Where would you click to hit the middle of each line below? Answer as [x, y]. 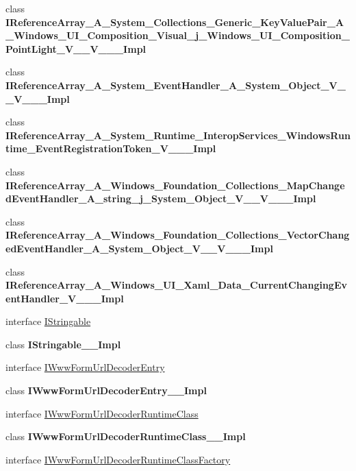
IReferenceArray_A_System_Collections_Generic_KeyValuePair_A [175, 22]
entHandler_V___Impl [65, 298]
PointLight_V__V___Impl [76, 48]
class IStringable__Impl [63, 344]
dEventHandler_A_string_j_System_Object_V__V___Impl [161, 198]
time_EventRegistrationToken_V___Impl [111, 148]
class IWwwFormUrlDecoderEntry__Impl [106, 390]
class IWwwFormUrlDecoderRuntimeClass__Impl [126, 436]
